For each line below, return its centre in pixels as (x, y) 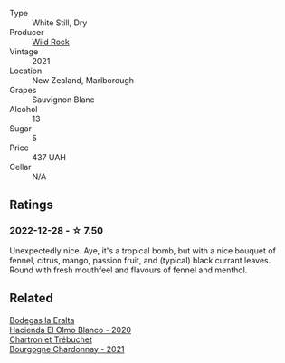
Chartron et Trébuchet (51, 339)
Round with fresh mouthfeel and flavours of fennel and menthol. (128, 270)
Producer (27, 32)
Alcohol (24, 109)
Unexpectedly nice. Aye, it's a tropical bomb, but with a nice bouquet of (142, 250)
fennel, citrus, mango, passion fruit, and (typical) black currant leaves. (140, 260)
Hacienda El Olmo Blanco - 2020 (71, 330)
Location (26, 71)
